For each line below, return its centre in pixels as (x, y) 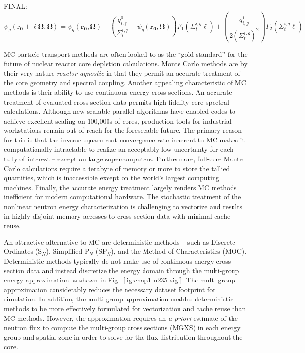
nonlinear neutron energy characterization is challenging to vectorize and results (123, 206)
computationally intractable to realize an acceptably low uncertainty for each (119, 149)
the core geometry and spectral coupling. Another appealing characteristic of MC (125, 82)
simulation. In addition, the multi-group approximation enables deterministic (119, 299)
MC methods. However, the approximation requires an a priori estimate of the (121, 318)
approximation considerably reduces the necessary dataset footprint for (110, 289)
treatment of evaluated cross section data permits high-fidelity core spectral (117, 101)
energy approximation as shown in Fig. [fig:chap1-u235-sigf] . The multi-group (120, 280)
